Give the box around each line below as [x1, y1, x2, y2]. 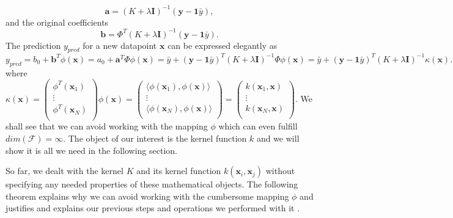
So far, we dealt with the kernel [6, 164, 123, 177]
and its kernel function [136, 164, 221, 177]
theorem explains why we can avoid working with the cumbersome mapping [6, 189, 289, 202]
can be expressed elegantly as [168, 38, 278, 51]
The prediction [6, 38, 61, 51]
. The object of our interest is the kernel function [63, 132, 247, 145]
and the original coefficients [6, 15, 109, 28]
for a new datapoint [83, 38, 157, 51]
